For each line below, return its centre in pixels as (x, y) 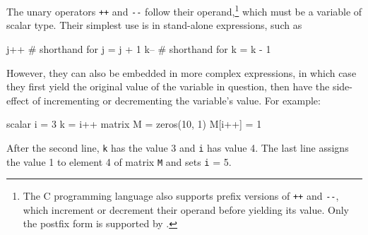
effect (18, 100)
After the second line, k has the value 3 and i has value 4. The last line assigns (178, 147)
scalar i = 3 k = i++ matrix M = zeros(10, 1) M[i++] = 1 (134, 124)
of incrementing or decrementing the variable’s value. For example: (176, 100)
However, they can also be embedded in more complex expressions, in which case (182, 72)
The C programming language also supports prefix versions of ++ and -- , (181, 196)
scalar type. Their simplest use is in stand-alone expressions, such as (154, 25)
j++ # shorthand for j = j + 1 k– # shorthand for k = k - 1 (139, 48)
